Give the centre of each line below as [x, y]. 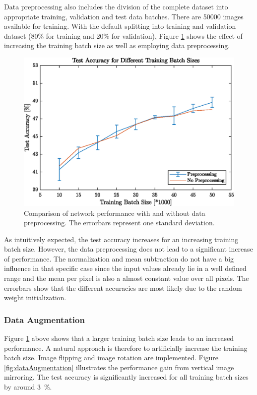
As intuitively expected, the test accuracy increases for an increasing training [121, 239]
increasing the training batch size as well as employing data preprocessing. [117, 45]
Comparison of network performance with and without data [115, 213]
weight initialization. [35, 297]
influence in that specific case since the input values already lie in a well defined [125, 268]
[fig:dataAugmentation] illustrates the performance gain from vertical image [119, 367]
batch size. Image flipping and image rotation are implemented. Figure [111, 358]
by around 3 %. [28, 387]
